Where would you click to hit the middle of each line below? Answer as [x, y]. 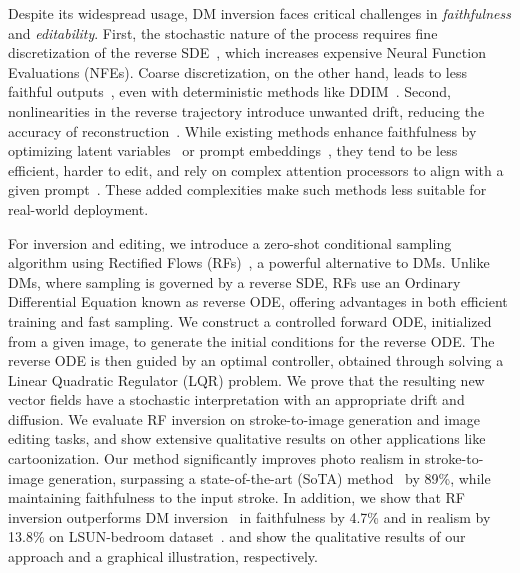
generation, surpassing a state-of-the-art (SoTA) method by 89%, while [269, 477]
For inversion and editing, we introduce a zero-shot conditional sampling [230, 242]
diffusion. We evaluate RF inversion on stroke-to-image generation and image [244, 418]
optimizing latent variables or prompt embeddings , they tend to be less [233, 150]
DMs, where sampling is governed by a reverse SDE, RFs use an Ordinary [234, 281]
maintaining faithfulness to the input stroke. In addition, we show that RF [236, 497]
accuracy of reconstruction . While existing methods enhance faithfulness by [242, 130]
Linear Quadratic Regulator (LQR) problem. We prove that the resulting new [246, 379]
